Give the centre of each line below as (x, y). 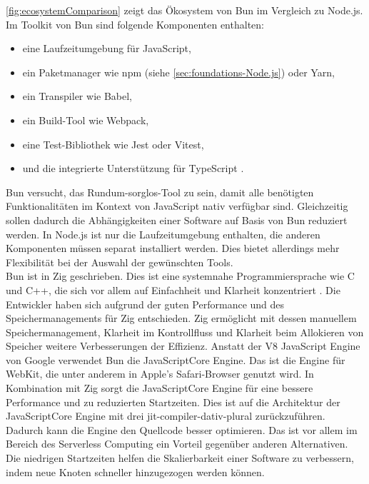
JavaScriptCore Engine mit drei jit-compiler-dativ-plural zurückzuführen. (166, 416)
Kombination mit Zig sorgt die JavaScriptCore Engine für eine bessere (160, 388)
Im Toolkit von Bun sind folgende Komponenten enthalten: (135, 24)
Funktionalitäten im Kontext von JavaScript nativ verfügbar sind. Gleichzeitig (177, 206)
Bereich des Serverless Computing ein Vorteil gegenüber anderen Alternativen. (177, 444)
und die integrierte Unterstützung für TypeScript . (133, 168)
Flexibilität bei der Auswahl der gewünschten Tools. (120, 262)
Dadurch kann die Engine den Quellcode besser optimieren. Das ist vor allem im (182, 429)
